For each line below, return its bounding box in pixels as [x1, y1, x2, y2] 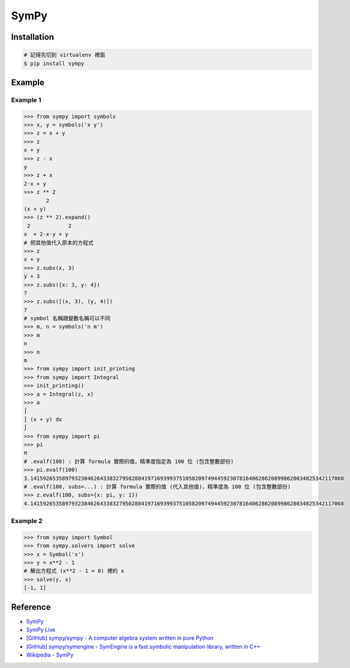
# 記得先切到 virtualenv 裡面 [23, 52, 105, 58]
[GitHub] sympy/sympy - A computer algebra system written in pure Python [26, 634, 213, 642]
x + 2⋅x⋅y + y [23, 231, 69, 237]
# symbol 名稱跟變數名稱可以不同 [23, 315, 111, 322]
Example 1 [11, 96, 41, 104]
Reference [11, 602, 51, 612]
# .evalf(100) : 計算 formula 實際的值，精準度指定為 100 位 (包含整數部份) [23, 458, 234, 465]
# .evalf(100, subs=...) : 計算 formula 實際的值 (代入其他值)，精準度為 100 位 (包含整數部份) [23, 483, 291, 490]
